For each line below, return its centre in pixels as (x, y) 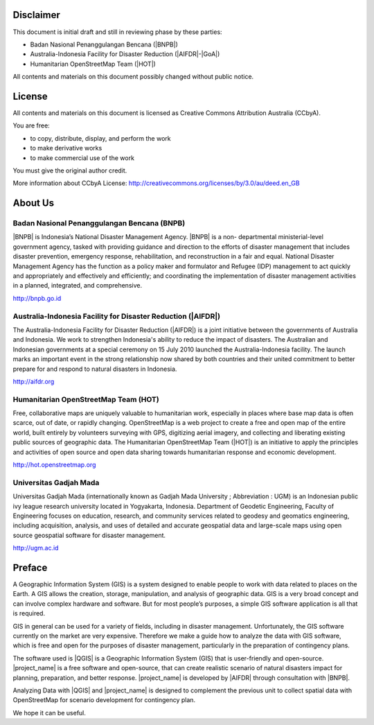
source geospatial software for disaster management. (89, 535)
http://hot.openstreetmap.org (54, 465)
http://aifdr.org (34, 381)
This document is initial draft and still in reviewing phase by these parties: (117, 32)
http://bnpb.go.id (37, 298)
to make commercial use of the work (82, 158)
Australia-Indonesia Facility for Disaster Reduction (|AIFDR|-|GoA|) (125, 54)
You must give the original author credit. (70, 171)
